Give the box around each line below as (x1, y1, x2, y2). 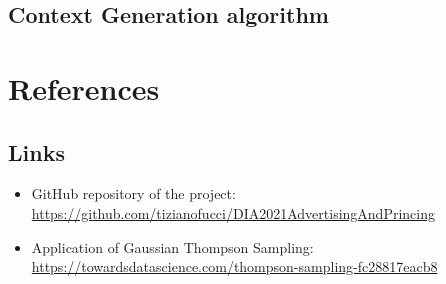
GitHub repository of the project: (31, 183, 236, 204)
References (8, 67, 160, 108)
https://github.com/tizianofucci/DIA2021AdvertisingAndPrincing (31, 202, 435, 223)
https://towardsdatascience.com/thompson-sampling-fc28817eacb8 (31, 256, 438, 277)
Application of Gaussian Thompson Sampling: (31, 236, 314, 257)
